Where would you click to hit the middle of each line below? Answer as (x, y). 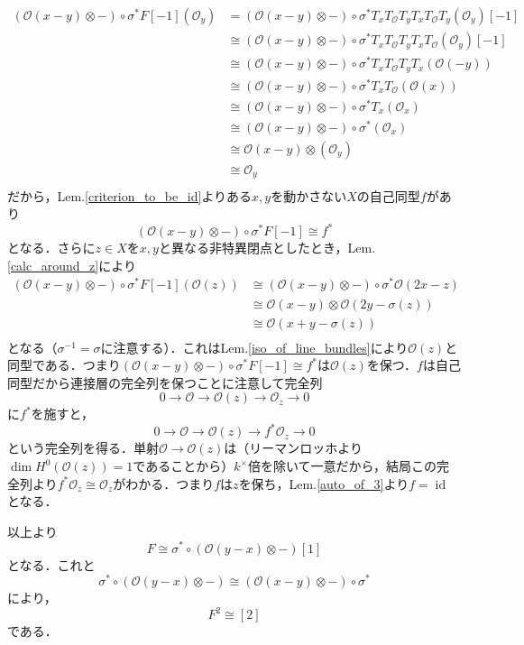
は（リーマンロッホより (294, 448)
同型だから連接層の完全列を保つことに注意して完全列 (165, 382)
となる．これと (51, 564)
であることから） (184, 466)
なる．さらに (57, 248)
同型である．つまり (64, 365)
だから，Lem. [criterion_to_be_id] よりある (130, 195)
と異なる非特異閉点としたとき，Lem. (267, 248)
